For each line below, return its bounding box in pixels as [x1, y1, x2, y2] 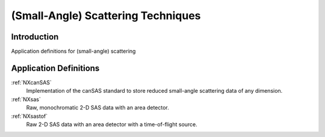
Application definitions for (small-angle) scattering [11, 48, 136, 55]
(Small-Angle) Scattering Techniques [11, 9, 201, 22]
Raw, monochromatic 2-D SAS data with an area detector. [26, 104, 170, 111]
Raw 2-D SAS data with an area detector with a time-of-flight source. [26, 120, 198, 128]
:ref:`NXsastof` [11, 112, 48, 120]
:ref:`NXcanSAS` [11, 78, 52, 86]
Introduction [11, 32, 59, 42]
